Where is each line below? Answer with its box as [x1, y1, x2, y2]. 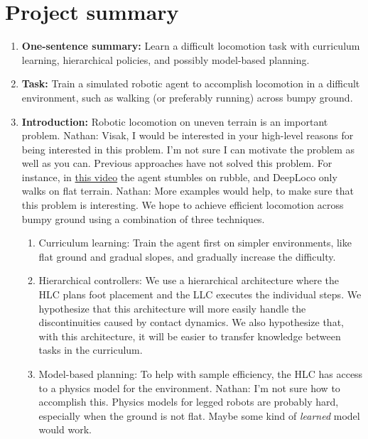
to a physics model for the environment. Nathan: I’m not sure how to [38, 380, 340, 395]
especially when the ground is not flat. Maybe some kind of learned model [38, 408, 360, 423]
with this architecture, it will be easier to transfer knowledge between [38, 328, 341, 343]
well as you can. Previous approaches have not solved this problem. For [21, 156, 332, 170]
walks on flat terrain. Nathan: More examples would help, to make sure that [21, 183, 354, 198]
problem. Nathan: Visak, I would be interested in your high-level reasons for [21, 128, 354, 143]
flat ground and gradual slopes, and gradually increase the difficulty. [38, 249, 336, 264]
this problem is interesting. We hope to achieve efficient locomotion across [21, 197, 344, 212]
